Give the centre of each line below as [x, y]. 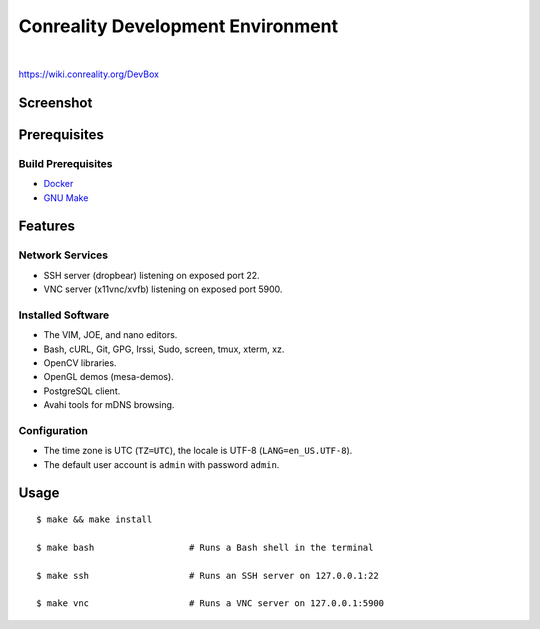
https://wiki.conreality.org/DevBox [89, 74]
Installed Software [64, 315]
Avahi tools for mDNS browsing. [109, 405]
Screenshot [55, 102]
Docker [58, 184]
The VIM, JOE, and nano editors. [110, 335]
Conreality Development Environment [178, 26]
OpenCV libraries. [80, 362]
